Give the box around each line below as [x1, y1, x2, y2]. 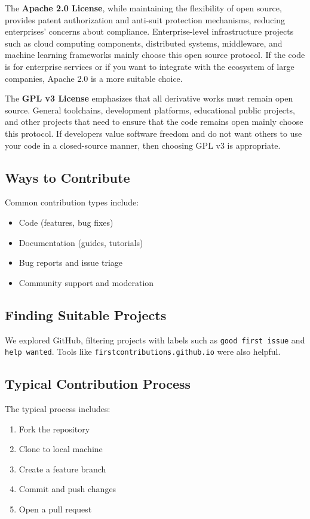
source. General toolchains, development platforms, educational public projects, [5, 103, 295, 116]
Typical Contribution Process [5, 374, 191, 393]
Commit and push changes [19, 483, 116, 495]
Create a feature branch [19, 462, 106, 475]
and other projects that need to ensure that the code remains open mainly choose [5, 115, 303, 128]
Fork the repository [19, 422, 90, 435]
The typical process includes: [5, 403, 111, 415]
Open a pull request [19, 502, 92, 515]
